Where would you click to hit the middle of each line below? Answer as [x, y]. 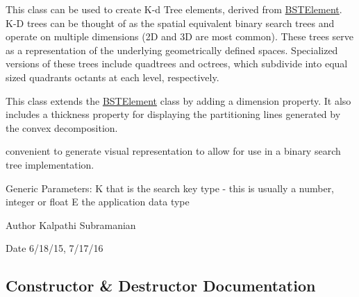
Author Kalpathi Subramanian [71, 224]
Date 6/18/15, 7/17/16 [55, 248]
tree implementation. [50, 164]
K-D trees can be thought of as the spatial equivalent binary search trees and [170, 23]
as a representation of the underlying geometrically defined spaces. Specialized [172, 50]
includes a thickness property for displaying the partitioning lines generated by [173, 114]
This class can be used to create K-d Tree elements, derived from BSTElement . [174, 9]
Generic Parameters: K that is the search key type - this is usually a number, [170, 188]
